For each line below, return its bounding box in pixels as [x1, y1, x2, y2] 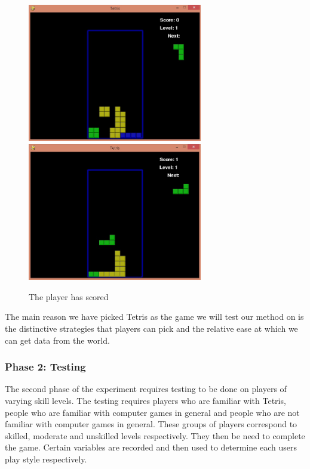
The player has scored [29, 290, 109, 303]
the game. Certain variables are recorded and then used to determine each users [5, 441, 297, 453]
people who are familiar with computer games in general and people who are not [5, 406, 300, 418]
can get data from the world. [5, 334, 110, 346]
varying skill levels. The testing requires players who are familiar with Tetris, [5, 394, 286, 406]
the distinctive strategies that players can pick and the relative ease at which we [5, 322, 298, 334]
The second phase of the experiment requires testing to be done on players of [5, 382, 287, 395]
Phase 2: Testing [5, 359, 86, 374]
